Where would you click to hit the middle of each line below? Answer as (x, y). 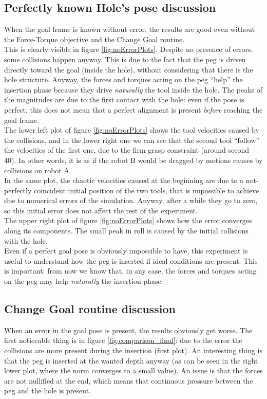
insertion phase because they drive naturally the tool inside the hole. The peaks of (133, 89)
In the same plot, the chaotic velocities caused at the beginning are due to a (124, 180)
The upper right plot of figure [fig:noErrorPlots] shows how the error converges (128, 220)
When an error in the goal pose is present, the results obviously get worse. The (128, 330)
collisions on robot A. (38, 170)
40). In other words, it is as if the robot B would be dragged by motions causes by (133, 160)
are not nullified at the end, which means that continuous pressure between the (129, 380)
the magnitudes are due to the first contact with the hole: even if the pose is (124, 99)
